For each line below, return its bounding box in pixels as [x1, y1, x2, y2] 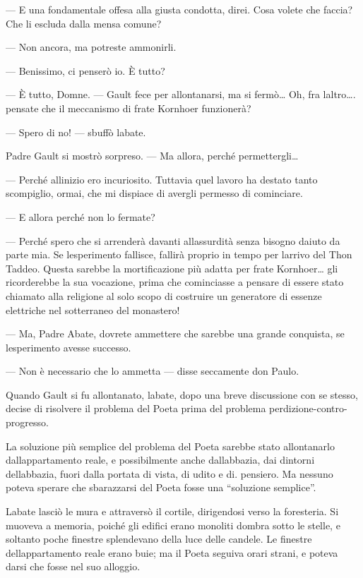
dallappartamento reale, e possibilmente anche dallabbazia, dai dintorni [6, 452, 315, 467]
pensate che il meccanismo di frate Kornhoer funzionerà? [6, 100, 251, 115]
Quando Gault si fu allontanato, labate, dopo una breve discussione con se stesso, [6, 387, 358, 402]
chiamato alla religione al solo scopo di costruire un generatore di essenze [6, 288, 322, 303]
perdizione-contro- [269, 401, 347, 416]
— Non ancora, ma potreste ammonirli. [6, 40, 177, 54]
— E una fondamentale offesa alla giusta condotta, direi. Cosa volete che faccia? [6, 2, 353, 16]
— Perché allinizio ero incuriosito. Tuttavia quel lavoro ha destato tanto [6, 171, 318, 186]
